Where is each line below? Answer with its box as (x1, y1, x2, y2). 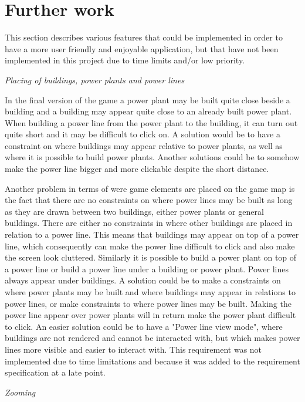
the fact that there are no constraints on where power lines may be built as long (5, 194, 293, 206)
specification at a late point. (5, 366, 106, 379)
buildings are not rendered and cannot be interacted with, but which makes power (5, 332, 300, 344)
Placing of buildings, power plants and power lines (5, 73, 185, 86)
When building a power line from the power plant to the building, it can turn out (5, 116, 298, 129)
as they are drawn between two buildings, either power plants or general (5, 205, 264, 217)
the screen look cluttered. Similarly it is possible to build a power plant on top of (5, 251, 297, 264)
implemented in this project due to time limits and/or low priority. (5, 54, 245, 66)
